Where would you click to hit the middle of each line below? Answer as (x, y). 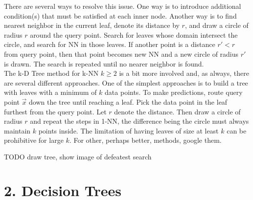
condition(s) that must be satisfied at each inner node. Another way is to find (120, 15)
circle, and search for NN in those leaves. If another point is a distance (110, 44)
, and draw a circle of (217, 25)
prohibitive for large (34, 140)
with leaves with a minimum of (50, 92)
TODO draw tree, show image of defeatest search (78, 156)
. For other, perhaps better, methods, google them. (145, 140)
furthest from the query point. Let (55, 111)
